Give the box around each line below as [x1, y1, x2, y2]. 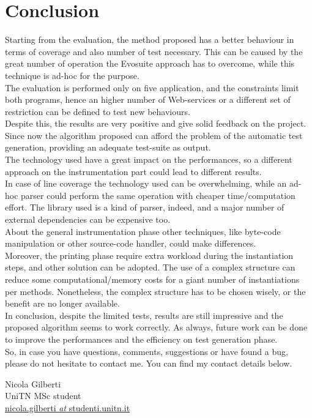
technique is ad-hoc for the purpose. [5, 69, 139, 81]
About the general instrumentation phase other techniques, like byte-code [5, 225, 281, 237]
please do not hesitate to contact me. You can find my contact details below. [5, 357, 292, 370]
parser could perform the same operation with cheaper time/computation [21, 188, 295, 201]
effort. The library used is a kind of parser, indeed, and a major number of [5, 201, 284, 214]
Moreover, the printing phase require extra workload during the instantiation [5, 248, 294, 261]
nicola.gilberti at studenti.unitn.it [5, 401, 130, 414]
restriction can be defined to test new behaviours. [5, 105, 190, 118]
